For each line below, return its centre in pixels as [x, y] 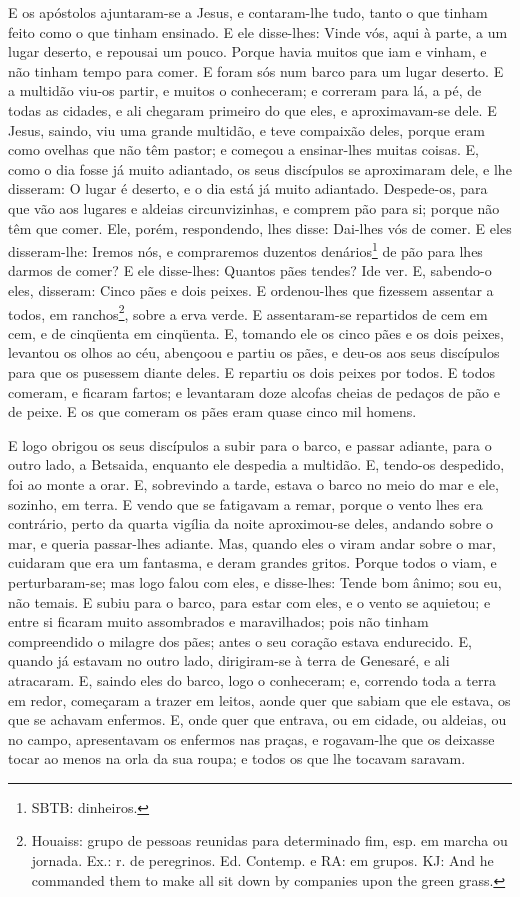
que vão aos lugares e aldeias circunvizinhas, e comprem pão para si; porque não [254, 207]
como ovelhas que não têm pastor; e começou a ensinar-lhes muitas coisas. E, [243, 149]
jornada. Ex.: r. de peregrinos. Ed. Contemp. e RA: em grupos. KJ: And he [262, 860]
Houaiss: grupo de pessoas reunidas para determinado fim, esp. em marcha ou [269, 840]
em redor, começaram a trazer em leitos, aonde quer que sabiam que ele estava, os [259, 699]
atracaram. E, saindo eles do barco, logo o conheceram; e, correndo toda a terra [252, 679]
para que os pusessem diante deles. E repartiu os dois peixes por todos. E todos [252, 372]
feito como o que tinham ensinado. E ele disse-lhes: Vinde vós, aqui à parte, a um [258, 31]
